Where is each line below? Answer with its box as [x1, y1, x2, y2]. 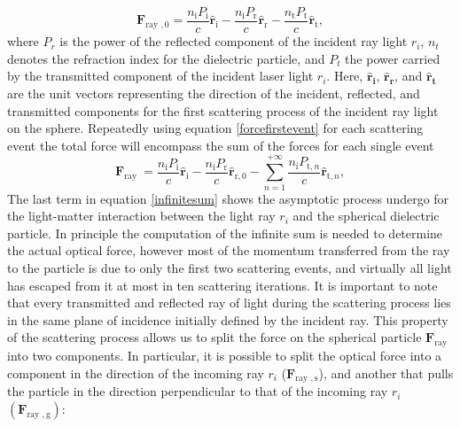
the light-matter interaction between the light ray [7, 206, 276, 225]
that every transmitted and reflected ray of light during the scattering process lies [7, 293, 451, 312]
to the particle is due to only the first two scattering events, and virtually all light [7, 258, 452, 276]
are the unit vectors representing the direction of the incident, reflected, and [7, 84, 420, 103]
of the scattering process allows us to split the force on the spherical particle [7, 328, 422, 346]
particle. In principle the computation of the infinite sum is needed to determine [7, 223, 443, 242]
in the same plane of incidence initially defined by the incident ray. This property [7, 310, 448, 329]
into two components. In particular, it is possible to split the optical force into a [7, 346, 442, 365]
